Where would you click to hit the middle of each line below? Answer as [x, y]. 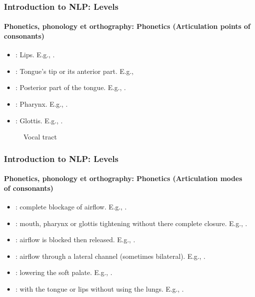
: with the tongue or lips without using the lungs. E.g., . [100, 289]
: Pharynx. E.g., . [42, 104]
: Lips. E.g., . [35, 55]
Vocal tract [40, 137]
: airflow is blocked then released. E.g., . [75, 240]
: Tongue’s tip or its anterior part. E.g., [74, 71]
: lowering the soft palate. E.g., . [64, 272]
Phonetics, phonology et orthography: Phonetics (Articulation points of [127, 26]
